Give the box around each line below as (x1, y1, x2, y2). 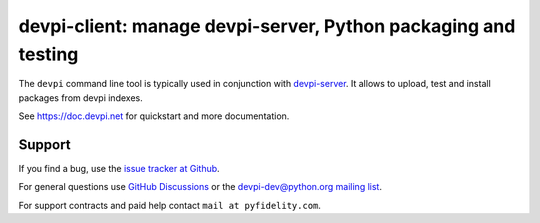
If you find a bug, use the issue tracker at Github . (18, 163, 220, 175)
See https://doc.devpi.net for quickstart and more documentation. (18, 110, 290, 122)
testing (18, 43, 79, 65)
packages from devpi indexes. (18, 91, 144, 104)
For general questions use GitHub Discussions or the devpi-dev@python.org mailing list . (18, 181, 382, 193)
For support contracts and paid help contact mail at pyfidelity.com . (18, 199, 322, 211)
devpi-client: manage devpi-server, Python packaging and (18, 15, 516, 37)
